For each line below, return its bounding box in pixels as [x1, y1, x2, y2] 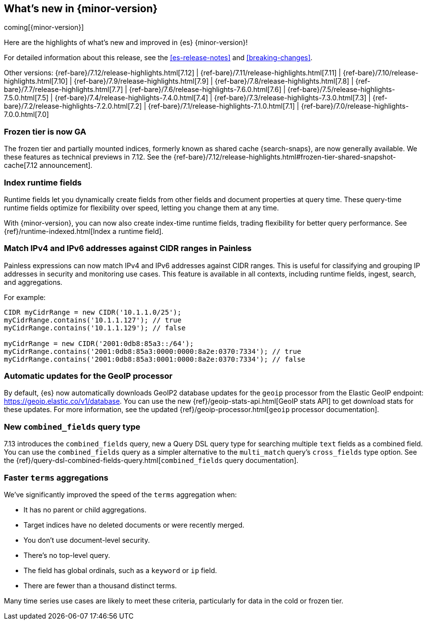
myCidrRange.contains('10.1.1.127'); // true [4, 316, 182, 324]
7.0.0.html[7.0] [4, 110, 49, 119]
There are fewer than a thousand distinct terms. [24, 581, 177, 590]
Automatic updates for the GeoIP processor [4, 371, 173, 381]
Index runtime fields [4, 177, 82, 187]
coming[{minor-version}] [4, 23, 84, 32]
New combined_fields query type [4, 421, 141, 432]
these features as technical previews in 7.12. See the [4, 153, 172, 162]
